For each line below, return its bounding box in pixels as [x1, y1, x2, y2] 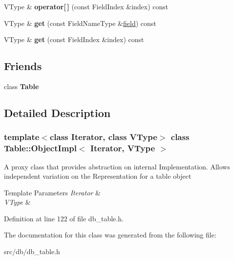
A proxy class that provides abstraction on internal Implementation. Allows [4, 161, 230, 171]
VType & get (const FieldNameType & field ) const [4, 18, 156, 28]
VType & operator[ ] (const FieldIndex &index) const [4, 1, 169, 11]
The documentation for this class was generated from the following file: [4, 230, 216, 240]
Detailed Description [4, 105, 111, 120]
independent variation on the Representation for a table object [4, 171, 191, 181]
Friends [4, 58, 42, 73]
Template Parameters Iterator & [4, 187, 101, 197]
